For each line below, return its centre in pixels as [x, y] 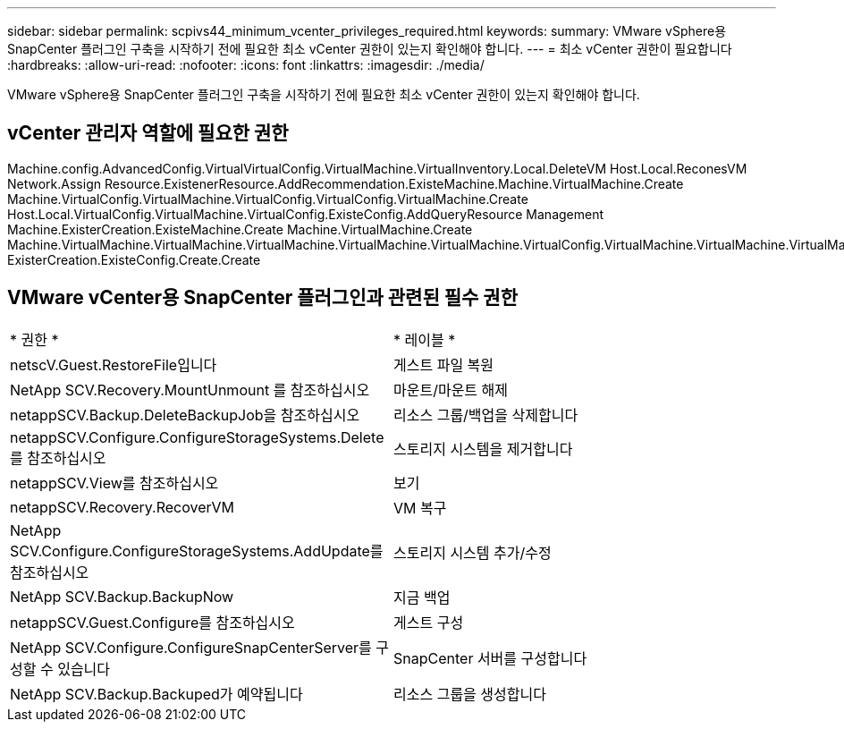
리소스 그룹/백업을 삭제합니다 [486, 415]
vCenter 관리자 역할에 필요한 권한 [148, 133]
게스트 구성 [429, 622]
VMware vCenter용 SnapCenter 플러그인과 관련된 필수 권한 [262, 298]
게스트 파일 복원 [444, 364]
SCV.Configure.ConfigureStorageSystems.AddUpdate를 [197, 551]
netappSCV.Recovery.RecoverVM [122, 507]
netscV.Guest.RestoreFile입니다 [114, 364]
